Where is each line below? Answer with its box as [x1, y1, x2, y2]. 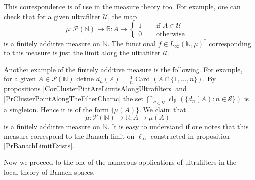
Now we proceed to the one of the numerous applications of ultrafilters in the [4, 157, 236, 167]
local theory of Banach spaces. [4, 166, 95, 177]
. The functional [107, 38, 156, 48]
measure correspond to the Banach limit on [4, 130, 135, 141]
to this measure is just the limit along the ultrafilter [4, 48, 161, 58]
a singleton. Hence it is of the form [4, 104, 109, 114]
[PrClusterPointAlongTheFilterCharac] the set [4, 93, 144, 103]
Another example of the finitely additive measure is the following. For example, [4, 64, 243, 74]
